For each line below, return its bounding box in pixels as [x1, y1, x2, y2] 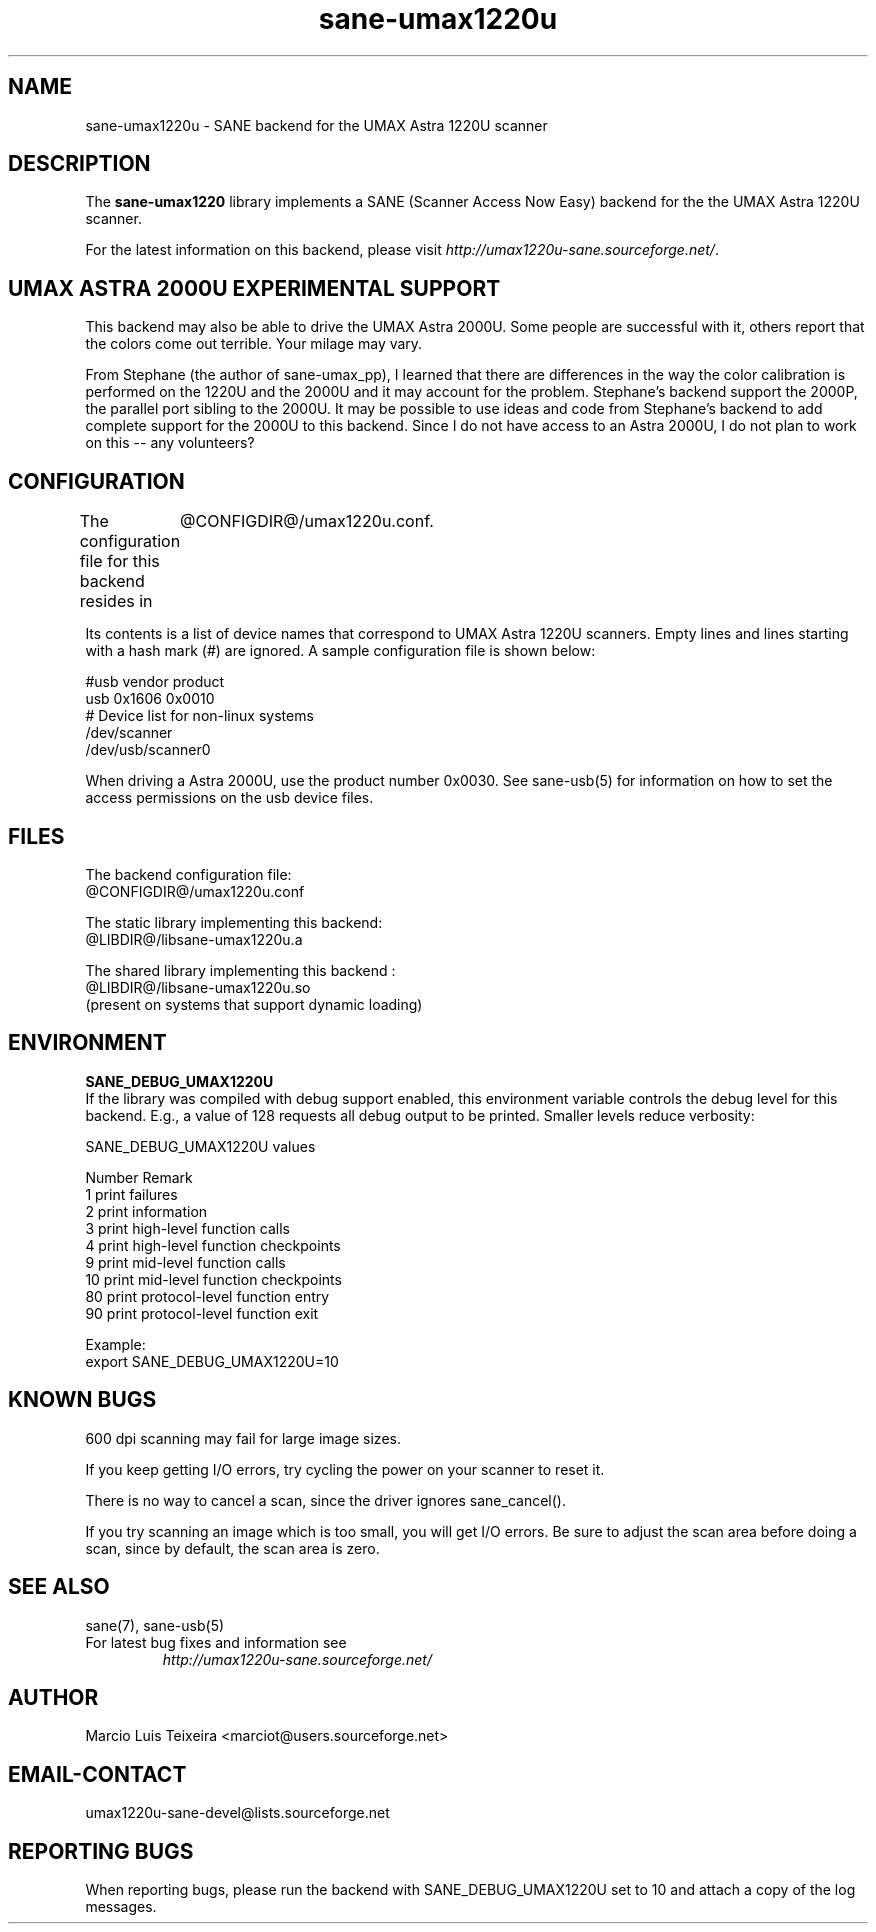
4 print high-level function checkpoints [85, 1236, 341, 1254]
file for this [79, 551, 160, 572]
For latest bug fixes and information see [85, 1633, 347, 1651]
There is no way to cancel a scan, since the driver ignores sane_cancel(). [85, 1491, 566, 1509]
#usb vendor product [85, 673, 225, 691]
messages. [85, 1898, 157, 1916]
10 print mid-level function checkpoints [85, 1270, 342, 1288]
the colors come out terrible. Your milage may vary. [85, 335, 423, 353]
